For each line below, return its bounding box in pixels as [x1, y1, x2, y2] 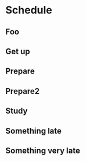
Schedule [5, 3, 53, 17]
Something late [5, 126, 62, 136]
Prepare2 [5, 86, 40, 96]
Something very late [5, 145, 81, 155]
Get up [5, 46, 30, 56]
